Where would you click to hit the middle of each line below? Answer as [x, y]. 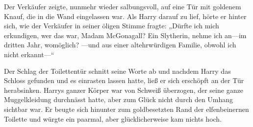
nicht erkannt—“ [29, 54]
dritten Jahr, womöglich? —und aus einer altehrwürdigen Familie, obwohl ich [120, 45]
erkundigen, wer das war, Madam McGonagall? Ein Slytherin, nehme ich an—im [125, 35]
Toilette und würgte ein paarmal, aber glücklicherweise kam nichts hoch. [113, 118]
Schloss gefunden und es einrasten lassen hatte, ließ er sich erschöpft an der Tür [124, 80]
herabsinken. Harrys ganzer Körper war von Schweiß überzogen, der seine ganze [124, 90]
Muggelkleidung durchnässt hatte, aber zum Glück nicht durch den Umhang [119, 99]
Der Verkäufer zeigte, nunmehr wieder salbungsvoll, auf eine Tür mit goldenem [123, 6]
